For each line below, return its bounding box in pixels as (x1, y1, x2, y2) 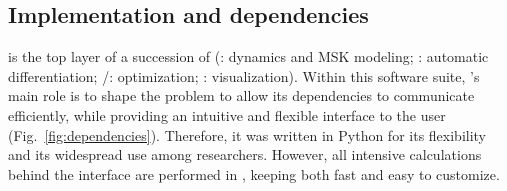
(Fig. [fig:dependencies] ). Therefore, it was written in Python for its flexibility (8, 124, 487, 145)
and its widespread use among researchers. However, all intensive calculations (8, 144, 482, 165)
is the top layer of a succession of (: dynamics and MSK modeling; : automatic (8, 46, 489, 67)
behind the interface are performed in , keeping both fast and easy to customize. (8, 163, 500, 184)
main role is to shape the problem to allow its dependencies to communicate (8, 85, 475, 106)
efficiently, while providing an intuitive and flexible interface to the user (8, 104, 446, 125)
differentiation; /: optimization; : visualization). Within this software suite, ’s (8, 65, 480, 86)
